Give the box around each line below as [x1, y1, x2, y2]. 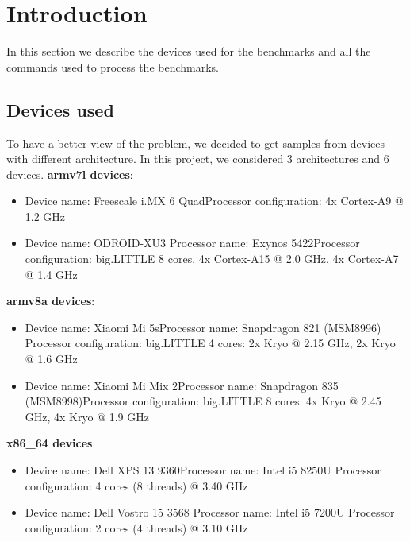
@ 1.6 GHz [25, 350, 78, 367]
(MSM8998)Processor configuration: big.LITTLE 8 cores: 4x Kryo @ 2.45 [25, 393, 381, 409]
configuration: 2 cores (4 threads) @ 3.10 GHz [25, 519, 248, 536]
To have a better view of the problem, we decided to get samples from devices [6, 134, 385, 151]
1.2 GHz [25, 207, 66, 224]
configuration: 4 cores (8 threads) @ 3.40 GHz [25, 477, 248, 494]
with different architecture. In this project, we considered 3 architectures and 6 [6, 150, 389, 167]
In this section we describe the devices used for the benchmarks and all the [6, 43, 371, 60]
